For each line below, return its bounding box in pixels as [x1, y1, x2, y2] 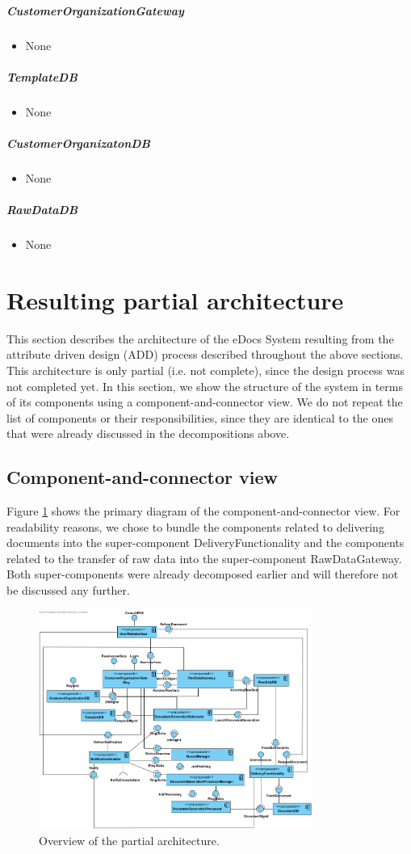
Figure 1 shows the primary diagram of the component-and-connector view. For [6, 503, 401, 520]
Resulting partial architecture [6, 283, 344, 316]
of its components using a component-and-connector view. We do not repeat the [6, 393, 403, 410]
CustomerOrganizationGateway [6, 2, 184, 19]
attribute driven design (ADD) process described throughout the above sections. [6, 346, 404, 363]
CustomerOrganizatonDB [6, 134, 151, 151]
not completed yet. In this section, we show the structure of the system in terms [6, 377, 403, 394]
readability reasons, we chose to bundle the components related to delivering [6, 518, 384, 535]
